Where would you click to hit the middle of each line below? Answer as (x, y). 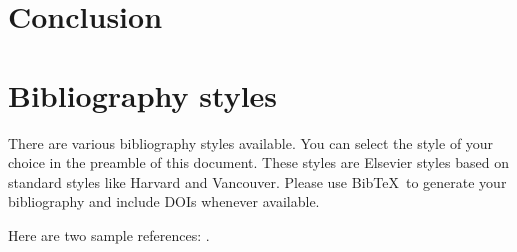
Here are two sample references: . (109, 234)
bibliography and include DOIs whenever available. (164, 201)
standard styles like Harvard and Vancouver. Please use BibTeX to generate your (257, 181)
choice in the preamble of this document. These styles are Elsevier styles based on (258, 162)
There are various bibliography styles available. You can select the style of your (251, 142)
